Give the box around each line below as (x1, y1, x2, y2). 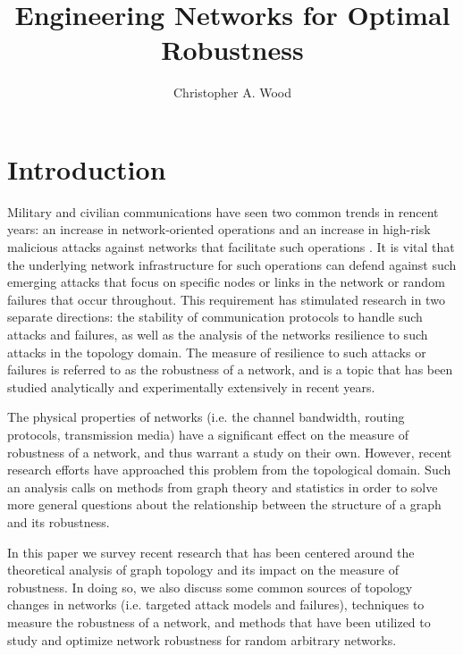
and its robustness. (7, 512, 110, 531)
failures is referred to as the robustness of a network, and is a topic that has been (7, 360, 453, 379)
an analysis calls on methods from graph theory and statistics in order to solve (7, 477, 438, 496)
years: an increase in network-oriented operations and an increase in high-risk (7, 220, 431, 239)
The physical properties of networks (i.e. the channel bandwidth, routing (7, 407, 405, 426)
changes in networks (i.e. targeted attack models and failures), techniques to (7, 595, 425, 614)
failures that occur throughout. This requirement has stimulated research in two (7, 290, 445, 308)
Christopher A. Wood (173, 83, 292, 102)
